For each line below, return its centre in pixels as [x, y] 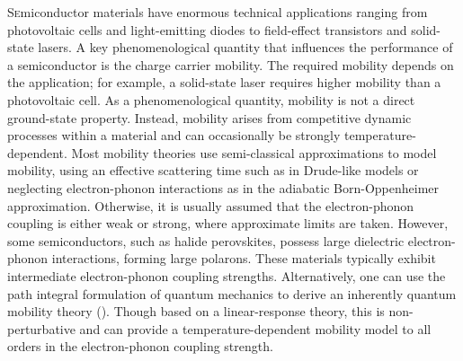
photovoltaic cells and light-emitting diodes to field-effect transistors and [207, 29]
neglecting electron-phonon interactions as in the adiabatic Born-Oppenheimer [223, 187]
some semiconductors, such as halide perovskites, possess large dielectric [206, 240]
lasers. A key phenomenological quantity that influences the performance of [245, 47]
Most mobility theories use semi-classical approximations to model [254, 152]
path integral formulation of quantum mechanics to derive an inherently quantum [232, 293]
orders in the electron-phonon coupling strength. [140, 346]
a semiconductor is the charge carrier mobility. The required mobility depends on [231, 64]
